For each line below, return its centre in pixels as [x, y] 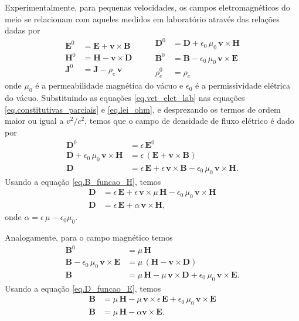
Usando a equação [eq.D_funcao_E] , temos [83, 288]
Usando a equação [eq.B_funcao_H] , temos [83, 181]
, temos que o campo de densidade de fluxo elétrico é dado [189, 121]
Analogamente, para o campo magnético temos [89, 237]
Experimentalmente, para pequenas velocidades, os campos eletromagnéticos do [147, 7]
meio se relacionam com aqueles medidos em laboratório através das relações [142, 18]
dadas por [23, 30]
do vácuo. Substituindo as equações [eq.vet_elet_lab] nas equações [125, 98]
